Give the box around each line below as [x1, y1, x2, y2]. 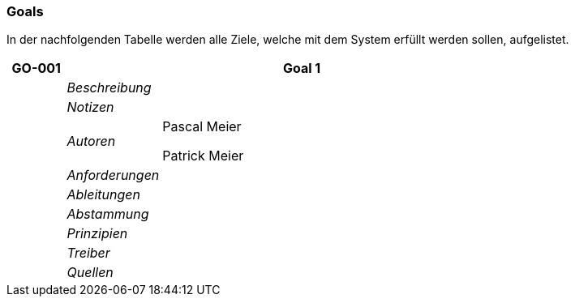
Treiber [67, 245, 110, 262]
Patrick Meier [162, 147, 244, 164]
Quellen [67, 264, 114, 281]
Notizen [67, 99, 114, 116]
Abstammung [67, 206, 149, 223]
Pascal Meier [162, 118, 242, 135]
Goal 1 [282, 60, 321, 77]
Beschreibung [67, 79, 152, 96]
